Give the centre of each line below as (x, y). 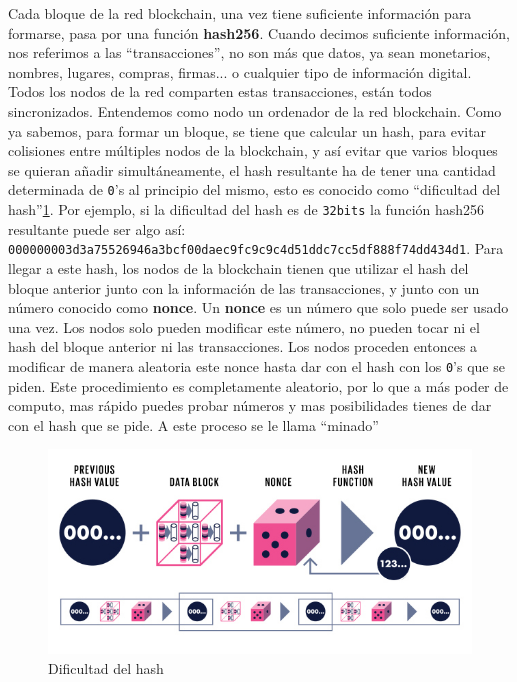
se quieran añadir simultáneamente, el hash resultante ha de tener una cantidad (252, 169)
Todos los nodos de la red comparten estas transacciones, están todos (220, 91)
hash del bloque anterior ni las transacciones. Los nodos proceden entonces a (243, 346)
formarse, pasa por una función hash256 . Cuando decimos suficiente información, (259, 32)
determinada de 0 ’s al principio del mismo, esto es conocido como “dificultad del (254, 189)
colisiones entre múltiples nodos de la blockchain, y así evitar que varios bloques (253, 150)
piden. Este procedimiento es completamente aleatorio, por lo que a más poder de (258, 385)
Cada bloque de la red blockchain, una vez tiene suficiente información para (240, 13)
